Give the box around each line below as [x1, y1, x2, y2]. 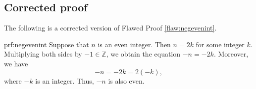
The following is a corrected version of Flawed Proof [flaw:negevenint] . [4, 23, 217, 33]
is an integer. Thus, [35, 75, 94, 86]
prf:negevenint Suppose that [4, 39, 89, 49]
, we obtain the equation [106, 49, 181, 59]
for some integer [196, 39, 245, 49]
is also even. [108, 75, 145, 86]
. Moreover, [213, 49, 249, 59]
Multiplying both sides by [4, 49, 82, 59]
